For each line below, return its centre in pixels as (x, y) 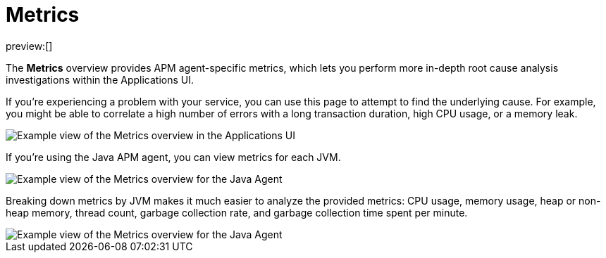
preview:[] (29, 46)
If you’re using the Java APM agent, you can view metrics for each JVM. (173, 157)
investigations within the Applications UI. (100, 79)
